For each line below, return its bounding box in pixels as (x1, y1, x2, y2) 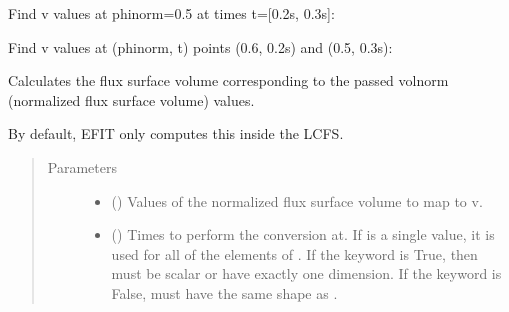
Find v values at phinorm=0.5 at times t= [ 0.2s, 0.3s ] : (8, 3, 335, 23)
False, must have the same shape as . (111, 282, 338, 303)
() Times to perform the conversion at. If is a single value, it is (111, 224, 495, 245)
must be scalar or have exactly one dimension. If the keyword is (111, 263, 502, 284)
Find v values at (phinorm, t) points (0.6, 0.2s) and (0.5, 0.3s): (8, 36, 393, 57)
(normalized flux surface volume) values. (8, 89, 255, 110)
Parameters (47, 156, 117, 177)
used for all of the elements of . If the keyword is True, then (111, 243, 478, 264)
